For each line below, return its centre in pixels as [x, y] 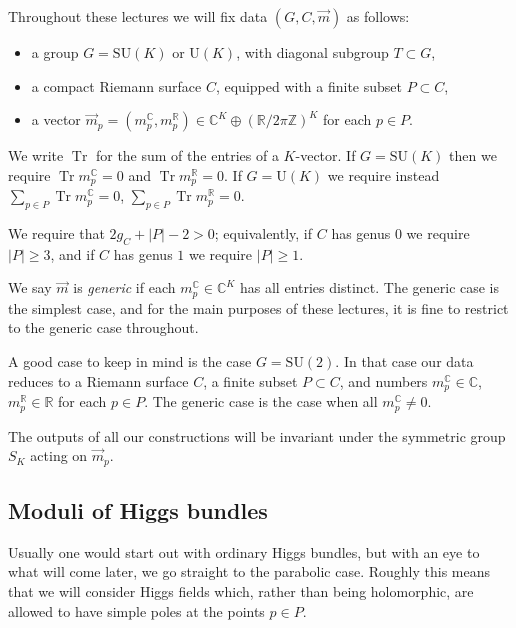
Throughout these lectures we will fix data [138, 16]
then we [473, 155]
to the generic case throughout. [103, 327]
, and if [72, 253]
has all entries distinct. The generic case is [370, 287]
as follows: [378, 16]
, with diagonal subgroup [312, 52]
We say [30, 287]
